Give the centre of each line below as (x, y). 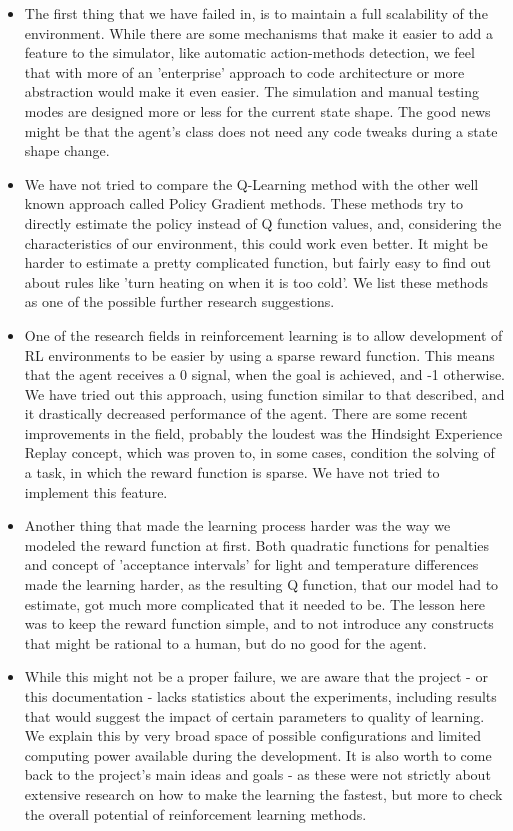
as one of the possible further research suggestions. (179, 301)
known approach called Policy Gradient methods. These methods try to (243, 203)
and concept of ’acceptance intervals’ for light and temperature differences (251, 564)
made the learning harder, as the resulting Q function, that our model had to (261, 584)
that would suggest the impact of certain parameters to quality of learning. (254, 715)
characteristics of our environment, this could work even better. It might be (256, 242)
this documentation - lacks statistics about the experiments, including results (260, 696)
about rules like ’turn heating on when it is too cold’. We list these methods (256, 281)
